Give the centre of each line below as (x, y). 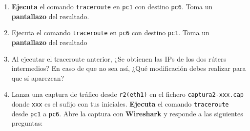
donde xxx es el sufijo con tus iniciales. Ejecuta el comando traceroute (120, 103)
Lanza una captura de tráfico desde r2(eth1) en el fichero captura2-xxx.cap (127, 94)
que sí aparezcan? (38, 77)
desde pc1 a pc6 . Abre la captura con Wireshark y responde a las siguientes (127, 113)
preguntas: (27, 123)
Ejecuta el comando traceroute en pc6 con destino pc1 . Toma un (110, 33)
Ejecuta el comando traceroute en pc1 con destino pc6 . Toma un (112, 6)
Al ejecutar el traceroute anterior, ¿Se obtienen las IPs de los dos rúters (119, 58)
